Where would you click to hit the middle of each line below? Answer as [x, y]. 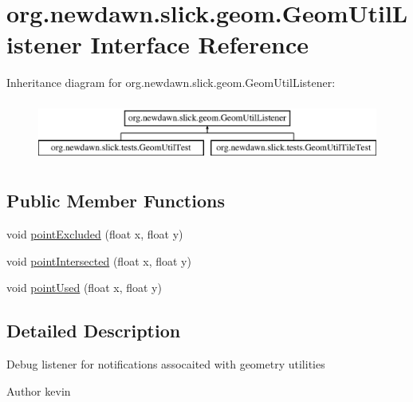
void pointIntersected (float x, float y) [99, 260]
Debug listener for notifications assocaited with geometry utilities [166, 364]
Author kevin [39, 390]
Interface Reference [200, 44]
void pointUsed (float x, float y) [84, 288]
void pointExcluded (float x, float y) [95, 234]
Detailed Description [94, 331]
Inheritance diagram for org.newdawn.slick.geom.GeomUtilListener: [171, 83]
